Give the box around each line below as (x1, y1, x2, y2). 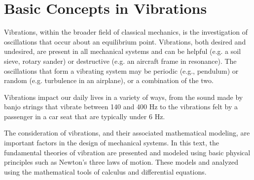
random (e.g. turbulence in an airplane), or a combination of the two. (4, 75, 214, 86)
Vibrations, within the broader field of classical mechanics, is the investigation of (4, 27, 248, 37)
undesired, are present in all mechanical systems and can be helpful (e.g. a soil (4, 46, 241, 56)
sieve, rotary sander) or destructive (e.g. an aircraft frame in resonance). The (4, 55, 237, 66)
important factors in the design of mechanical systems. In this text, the (4, 137, 219, 148)
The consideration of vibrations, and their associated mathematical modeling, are (4, 128, 250, 138)
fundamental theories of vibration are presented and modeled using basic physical (4, 147, 251, 157)
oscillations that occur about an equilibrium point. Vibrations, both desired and (4, 36, 246, 46)
